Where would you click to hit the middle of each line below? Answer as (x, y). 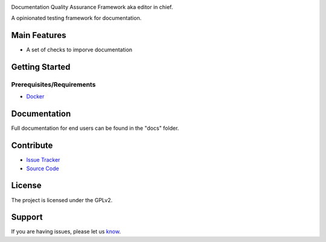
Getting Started (41, 67)
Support (27, 217)
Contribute (32, 146)
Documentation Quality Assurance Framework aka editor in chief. (92, 7)
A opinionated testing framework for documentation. (76, 18)
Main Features (39, 35)
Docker (35, 97)
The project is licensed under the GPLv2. (62, 200)
